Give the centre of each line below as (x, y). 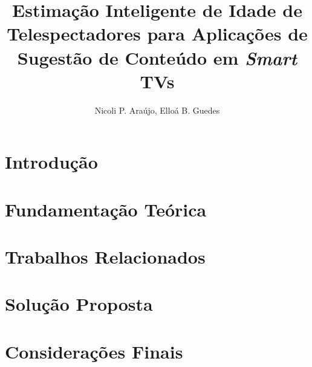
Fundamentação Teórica (106, 209)
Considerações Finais (94, 351)
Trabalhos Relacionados (105, 257)
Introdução (51, 162)
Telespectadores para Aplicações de (157, 34)
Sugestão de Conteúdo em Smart (157, 57)
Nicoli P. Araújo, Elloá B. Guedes (157, 110)
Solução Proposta (79, 304)
